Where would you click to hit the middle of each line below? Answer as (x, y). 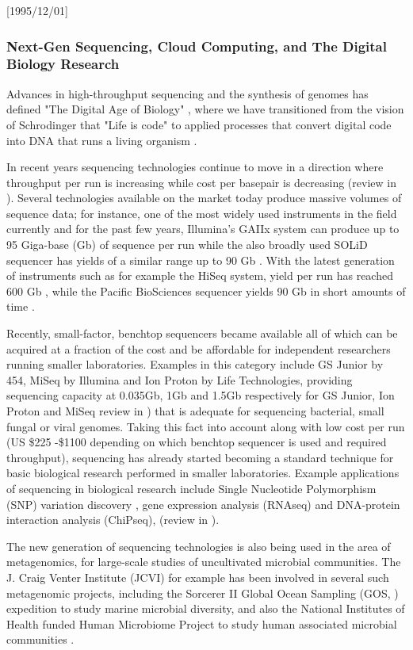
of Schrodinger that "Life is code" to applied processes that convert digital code (199, 124)
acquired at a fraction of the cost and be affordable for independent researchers (199, 348)
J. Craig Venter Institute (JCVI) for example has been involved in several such (198, 577)
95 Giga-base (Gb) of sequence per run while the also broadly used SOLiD (187, 245)
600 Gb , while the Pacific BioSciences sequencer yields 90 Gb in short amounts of (206, 291)
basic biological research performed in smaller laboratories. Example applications (203, 473)
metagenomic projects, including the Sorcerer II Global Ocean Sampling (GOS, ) (203, 593)
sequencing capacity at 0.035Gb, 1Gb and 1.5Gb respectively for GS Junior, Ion (201, 395)
